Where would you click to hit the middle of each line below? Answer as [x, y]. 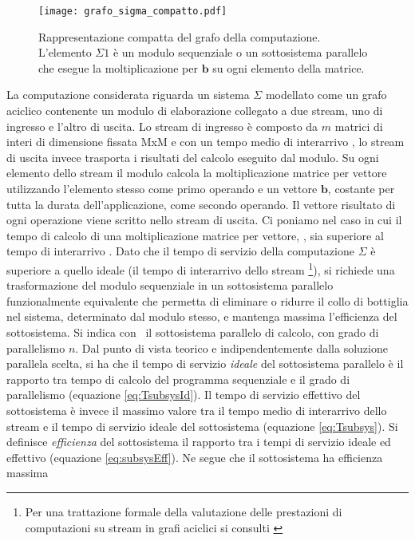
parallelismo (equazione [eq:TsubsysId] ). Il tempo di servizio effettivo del [184, 395]
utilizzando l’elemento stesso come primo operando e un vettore [162, 188]
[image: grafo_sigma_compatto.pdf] [133, 11]
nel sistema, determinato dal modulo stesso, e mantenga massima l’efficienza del [202, 316]
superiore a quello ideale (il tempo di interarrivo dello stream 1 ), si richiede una [201, 268]
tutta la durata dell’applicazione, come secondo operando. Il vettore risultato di [201, 204]
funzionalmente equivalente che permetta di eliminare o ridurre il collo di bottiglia [207, 300]
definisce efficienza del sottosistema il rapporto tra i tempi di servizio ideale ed [199, 442]
